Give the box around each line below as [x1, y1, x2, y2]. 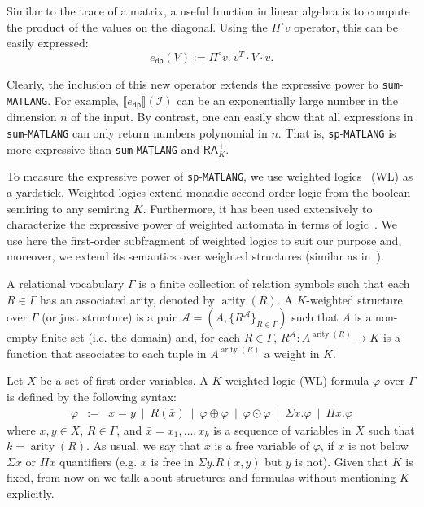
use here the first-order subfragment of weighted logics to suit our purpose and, [7, 231, 402, 248]
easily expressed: [7, 34, 89, 51]
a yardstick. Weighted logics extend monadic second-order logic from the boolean [7, 183, 411, 200]
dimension [7, 108, 57, 125]
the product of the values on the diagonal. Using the [7, 18, 268, 35]
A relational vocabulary [7, 274, 125, 291]
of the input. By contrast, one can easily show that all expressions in [71, 108, 413, 125]
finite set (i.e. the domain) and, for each [41, 329, 241, 346]
